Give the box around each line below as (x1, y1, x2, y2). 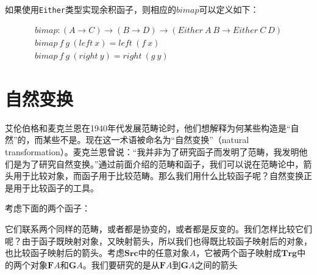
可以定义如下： (199, 3, 259, 15)
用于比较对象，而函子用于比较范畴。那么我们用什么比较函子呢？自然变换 (13, 169, 304, 182)
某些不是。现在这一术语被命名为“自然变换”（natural (43, 133, 249, 146)
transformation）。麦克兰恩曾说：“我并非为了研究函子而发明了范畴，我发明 (5, 145, 299, 158)
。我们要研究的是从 (82, 258, 160, 271)
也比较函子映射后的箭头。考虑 (5, 246, 124, 259)
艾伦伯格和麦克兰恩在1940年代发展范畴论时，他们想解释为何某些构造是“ (5, 121, 291, 134)
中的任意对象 (138, 246, 190, 259)
